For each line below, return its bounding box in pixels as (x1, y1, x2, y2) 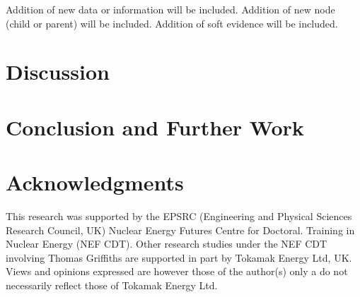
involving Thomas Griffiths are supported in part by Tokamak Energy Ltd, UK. (6, 250, 352, 265)
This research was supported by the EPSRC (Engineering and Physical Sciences (6, 209, 352, 224)
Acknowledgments (6, 168, 184, 197)
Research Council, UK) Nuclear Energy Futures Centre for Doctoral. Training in (6, 222, 355, 237)
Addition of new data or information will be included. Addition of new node (6, 2, 335, 16)
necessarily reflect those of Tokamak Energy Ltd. (6, 278, 218, 293)
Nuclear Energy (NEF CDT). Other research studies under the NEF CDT (6, 236, 327, 251)
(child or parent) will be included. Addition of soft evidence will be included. (6, 16, 338, 30)
